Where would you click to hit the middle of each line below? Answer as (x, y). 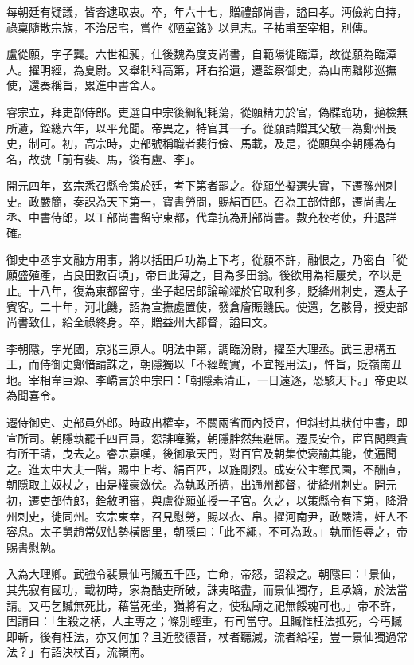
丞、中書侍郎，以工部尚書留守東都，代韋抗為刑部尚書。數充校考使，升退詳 (201, 216)
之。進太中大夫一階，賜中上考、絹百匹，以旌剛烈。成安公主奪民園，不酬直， (207, 468)
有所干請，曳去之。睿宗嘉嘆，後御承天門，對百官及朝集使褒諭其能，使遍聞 (201, 453)
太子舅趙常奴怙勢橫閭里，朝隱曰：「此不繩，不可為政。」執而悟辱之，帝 (223, 531)
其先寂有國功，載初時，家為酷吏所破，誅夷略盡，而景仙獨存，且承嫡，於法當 (207, 589)
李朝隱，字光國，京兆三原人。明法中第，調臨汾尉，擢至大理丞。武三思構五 (201, 348)
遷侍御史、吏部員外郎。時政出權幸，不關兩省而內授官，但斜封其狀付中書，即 (207, 422)
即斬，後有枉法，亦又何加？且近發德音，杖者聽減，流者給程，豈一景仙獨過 (201, 636)
